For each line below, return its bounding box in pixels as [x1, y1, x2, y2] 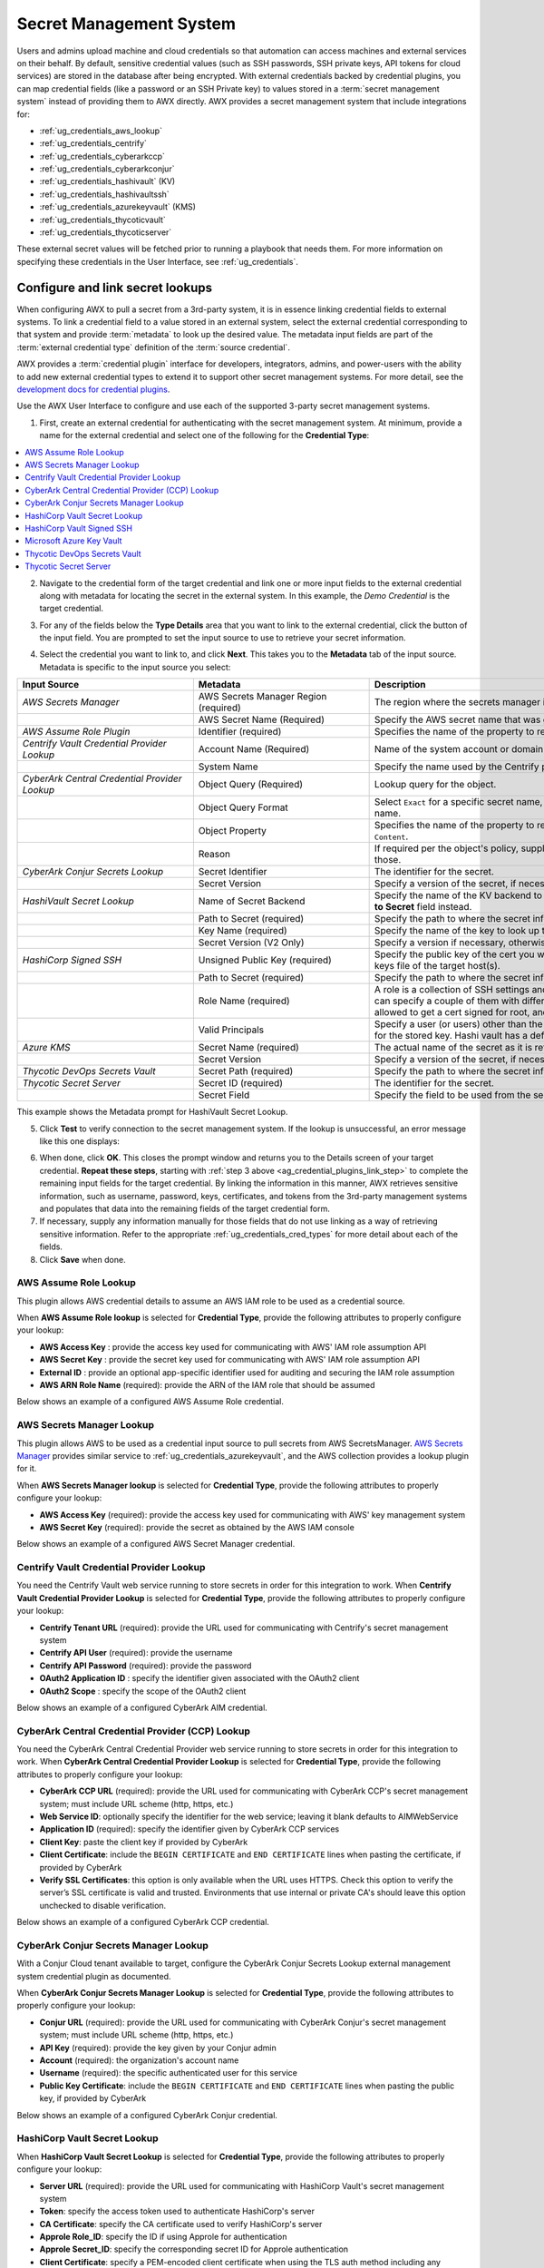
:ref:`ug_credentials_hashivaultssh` [39, 189, 170, 200]
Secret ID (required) [198, 1077, 283, 1090]
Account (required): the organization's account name [39, 2055, 239, 2066]
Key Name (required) [198, 924, 287, 937]
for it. [16, 1463, 37, 1474]
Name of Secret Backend [198, 894, 306, 907]
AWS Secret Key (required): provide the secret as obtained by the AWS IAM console [39, 1521, 355, 1532]
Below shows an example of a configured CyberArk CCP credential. [16, 1917, 269, 1928]
